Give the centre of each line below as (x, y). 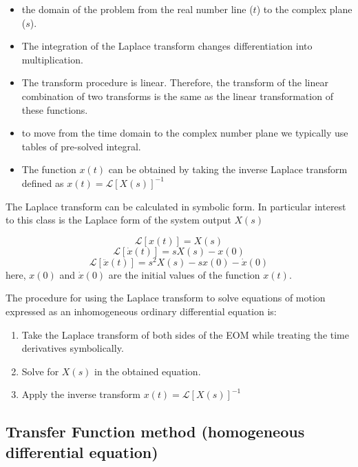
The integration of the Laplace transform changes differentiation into (167, 46)
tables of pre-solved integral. (81, 146)
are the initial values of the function (184, 274)
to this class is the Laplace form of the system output (118, 220)
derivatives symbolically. (73, 348)
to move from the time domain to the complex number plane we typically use (185, 133)
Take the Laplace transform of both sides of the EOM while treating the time (185, 334)
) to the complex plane (304, 9)
